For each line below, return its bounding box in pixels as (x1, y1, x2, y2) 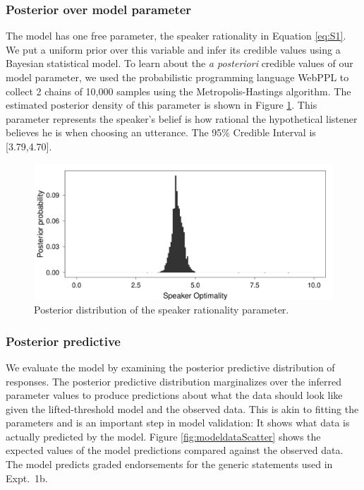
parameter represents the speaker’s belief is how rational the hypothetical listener (6, 111, 358, 126)
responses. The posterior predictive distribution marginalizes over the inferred (6, 374, 342, 388)
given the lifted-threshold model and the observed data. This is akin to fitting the (6, 401, 359, 416)
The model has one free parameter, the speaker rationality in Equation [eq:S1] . (6, 28, 346, 43)
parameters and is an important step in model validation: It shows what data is (6, 415, 350, 430)
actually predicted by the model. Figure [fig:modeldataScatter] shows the (6, 429, 321, 443)
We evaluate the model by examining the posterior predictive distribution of (6, 359, 335, 374)
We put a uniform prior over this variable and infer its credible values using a (6, 42, 341, 56)
